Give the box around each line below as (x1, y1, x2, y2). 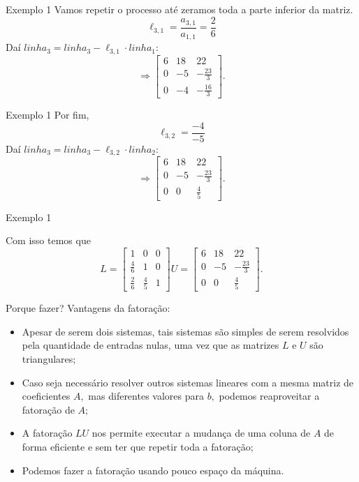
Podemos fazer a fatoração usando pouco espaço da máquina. (22, 462, 284, 477)
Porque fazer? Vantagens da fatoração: (6, 301, 170, 315)
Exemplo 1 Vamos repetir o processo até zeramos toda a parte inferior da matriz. (6, 2, 353, 16)
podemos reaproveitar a (219, 389, 320, 403)
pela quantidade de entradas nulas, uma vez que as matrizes (22, 338, 279, 352)
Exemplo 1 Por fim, (6, 107, 89, 122)
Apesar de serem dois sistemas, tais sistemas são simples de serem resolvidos (22, 324, 349, 338)
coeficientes (22, 389, 71, 403)
